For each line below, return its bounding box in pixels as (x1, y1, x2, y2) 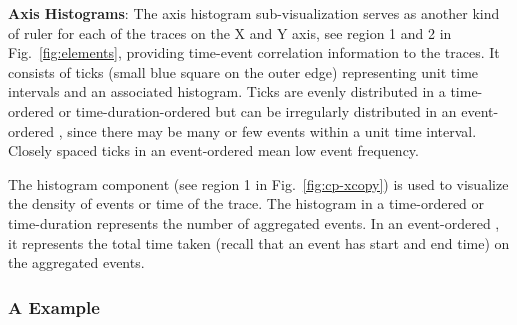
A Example (8, 294, 100, 319)
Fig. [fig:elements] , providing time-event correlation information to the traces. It (8, 42, 500, 63)
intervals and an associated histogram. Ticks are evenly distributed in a (8, 81, 446, 102)
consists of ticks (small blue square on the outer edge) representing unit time (8, 61, 479, 82)
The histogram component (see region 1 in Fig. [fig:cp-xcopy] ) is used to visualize (8, 173, 509, 194)
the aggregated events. (8, 252, 145, 273)
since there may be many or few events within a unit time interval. (67, 120, 477, 141)
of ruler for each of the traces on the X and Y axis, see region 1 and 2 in (8, 22, 452, 43)
